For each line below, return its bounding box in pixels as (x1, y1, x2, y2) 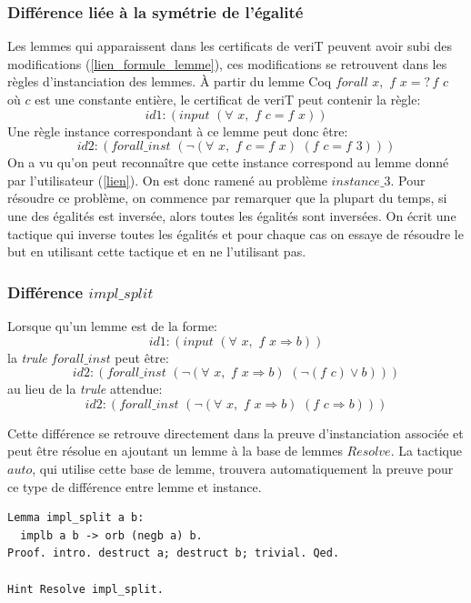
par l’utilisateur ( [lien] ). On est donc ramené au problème (7, 170, 327, 189)
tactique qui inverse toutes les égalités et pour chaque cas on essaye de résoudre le (7, 224, 464, 243)
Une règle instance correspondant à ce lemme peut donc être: (7, 121, 348, 140)
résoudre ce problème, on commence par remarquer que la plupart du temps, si (7, 188, 447, 207)
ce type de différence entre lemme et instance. (7, 477, 262, 496)
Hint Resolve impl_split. (7, 582, 164, 596)
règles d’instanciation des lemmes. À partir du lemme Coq (7, 72, 332, 91)
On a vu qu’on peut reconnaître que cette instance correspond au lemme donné (7, 153, 449, 172)
